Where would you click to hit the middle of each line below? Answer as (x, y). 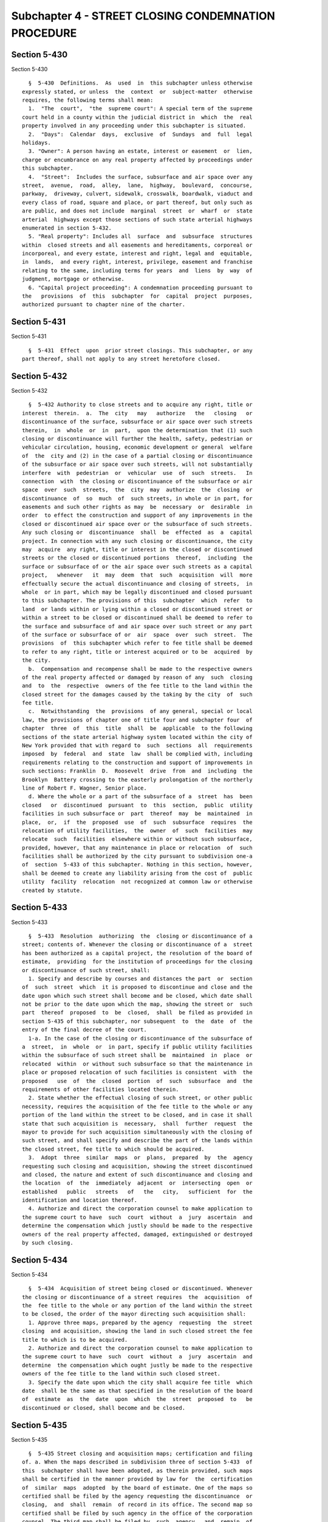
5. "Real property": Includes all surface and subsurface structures (140, 237)
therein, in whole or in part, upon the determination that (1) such (137, 430)
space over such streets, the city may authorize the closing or (137, 490)
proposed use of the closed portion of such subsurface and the (137, 1081)
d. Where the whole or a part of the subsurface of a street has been (140, 797)
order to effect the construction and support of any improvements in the (137, 515)
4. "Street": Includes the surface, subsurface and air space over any (140, 177)
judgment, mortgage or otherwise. (73, 279)
